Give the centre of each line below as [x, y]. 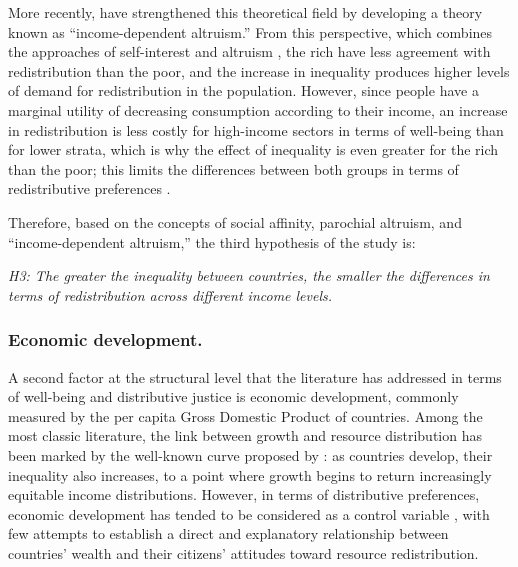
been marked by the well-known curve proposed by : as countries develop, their [250, 454]
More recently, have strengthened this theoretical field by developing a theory [245, 12]
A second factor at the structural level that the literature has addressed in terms [255, 376]
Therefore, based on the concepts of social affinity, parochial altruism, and [235, 221]
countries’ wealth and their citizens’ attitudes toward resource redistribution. [243, 552]
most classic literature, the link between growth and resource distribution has [245, 435]
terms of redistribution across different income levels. [170, 294]
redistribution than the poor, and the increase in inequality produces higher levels [259, 70]
